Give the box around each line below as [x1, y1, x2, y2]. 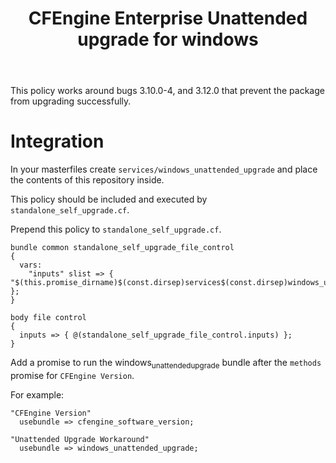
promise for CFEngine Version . [10, 369, 135, 381]
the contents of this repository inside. [10, 174, 165, 186]
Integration [10, 130, 105, 153]
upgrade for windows [77, 28, 259, 51]
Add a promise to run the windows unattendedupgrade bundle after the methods [10, 357, 322, 371]
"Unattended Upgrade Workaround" [10, 434, 150, 444]
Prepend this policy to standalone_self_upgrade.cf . [10, 223, 222, 236]
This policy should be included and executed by [10, 193, 208, 206]
